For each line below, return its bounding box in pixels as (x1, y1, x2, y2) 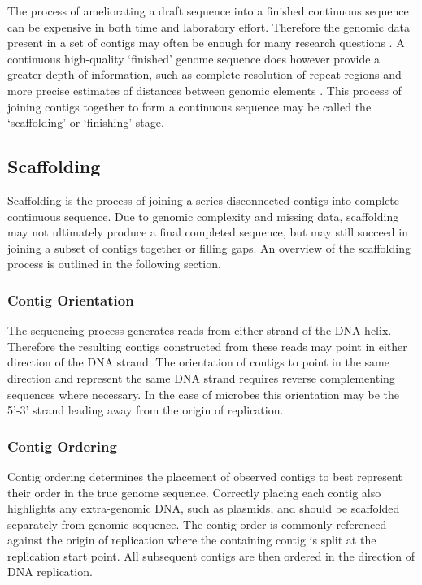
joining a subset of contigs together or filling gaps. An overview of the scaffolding (7, 239, 411, 256)
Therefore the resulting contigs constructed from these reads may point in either (7, 337, 407, 354)
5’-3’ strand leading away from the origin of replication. (7, 401, 284, 418)
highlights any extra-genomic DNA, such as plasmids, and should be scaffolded (7, 500, 400, 517)
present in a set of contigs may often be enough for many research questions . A (7, 34, 405, 51)
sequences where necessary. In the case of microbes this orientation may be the (7, 385, 400, 402)
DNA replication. (7, 563, 93, 580)
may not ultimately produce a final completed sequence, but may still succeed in (7, 223, 408, 240)
